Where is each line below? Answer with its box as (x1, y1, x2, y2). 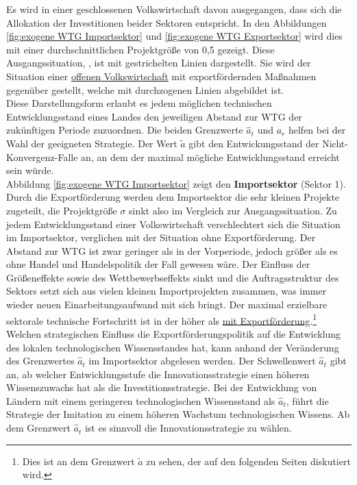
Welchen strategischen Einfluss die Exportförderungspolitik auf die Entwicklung (6, 326, 341, 340)
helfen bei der (288, 123, 346, 137)
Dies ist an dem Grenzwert (22, 453, 135, 468)
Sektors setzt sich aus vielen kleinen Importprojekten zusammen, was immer (6, 284, 327, 298)
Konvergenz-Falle (6, 149, 78, 164)
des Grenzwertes (6, 353, 75, 368)
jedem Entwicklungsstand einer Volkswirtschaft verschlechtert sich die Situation (6, 216, 341, 231)
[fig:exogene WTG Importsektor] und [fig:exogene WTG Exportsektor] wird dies (6, 29, 343, 43)
